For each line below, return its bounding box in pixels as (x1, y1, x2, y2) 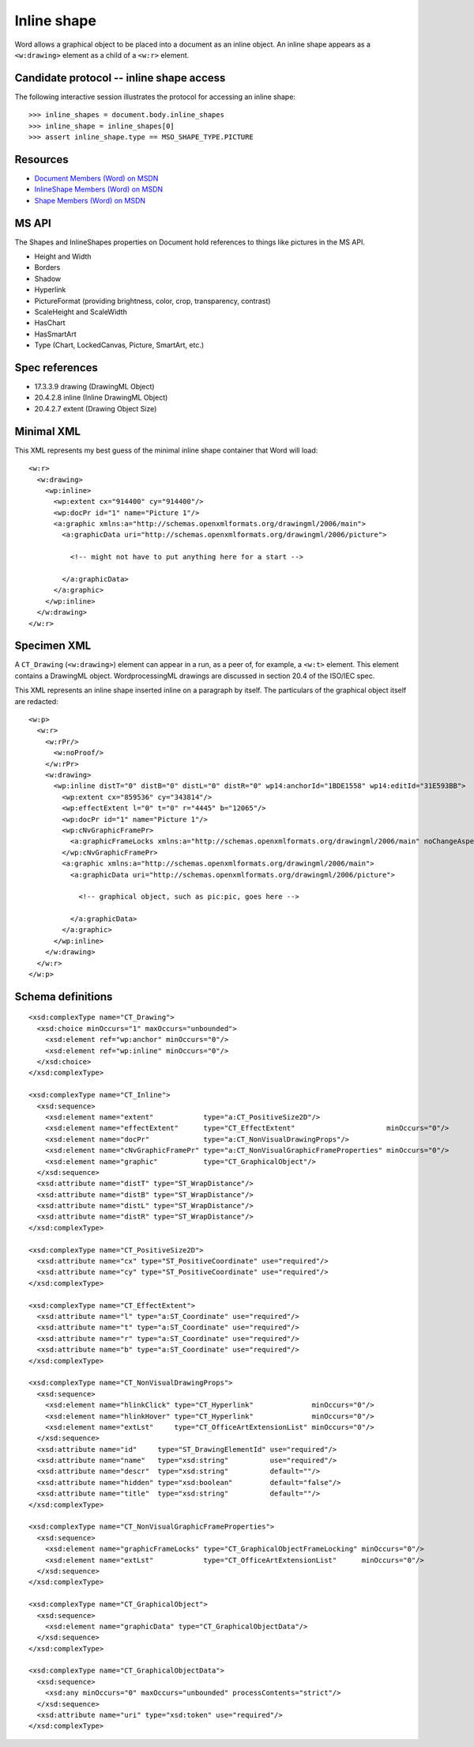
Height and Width (34, 252, 92, 261)
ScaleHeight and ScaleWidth (34, 307, 128, 316)
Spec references (14, 361, 99, 374)
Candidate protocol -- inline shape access (14, 71, 226, 85)
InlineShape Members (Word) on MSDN (34, 184, 164, 194)
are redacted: (14, 696, 58, 706)
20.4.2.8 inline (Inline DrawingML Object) (34, 392, 168, 403)
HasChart (34, 318, 66, 328)
